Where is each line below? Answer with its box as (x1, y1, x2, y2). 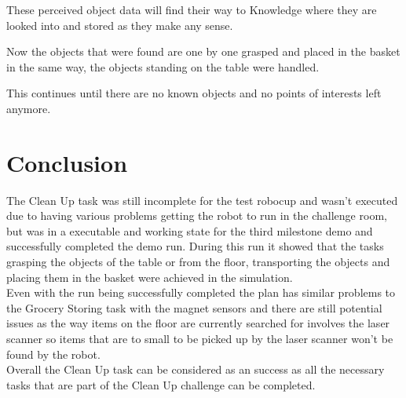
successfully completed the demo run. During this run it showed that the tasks (6, 238, 384, 254)
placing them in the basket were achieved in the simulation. (6, 268, 293, 285)
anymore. (6, 100, 51, 116)
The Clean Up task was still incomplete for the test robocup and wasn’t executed (6, 192, 398, 208)
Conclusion (6, 146, 128, 178)
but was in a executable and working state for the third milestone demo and (6, 222, 373, 239)
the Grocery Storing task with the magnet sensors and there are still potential (6, 299, 382, 316)
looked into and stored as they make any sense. (6, 16, 233, 33)
